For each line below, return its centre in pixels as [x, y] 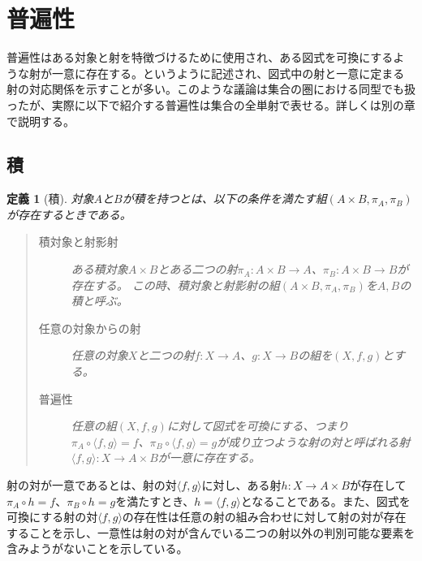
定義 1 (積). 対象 [50, 199]
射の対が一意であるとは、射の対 [92, 485]
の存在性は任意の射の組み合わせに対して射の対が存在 [264, 517]
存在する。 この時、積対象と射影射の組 [175, 285]
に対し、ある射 [241, 485]
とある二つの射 [198, 269]
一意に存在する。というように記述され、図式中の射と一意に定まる [228, 73]
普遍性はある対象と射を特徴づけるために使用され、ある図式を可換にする [200, 57]
